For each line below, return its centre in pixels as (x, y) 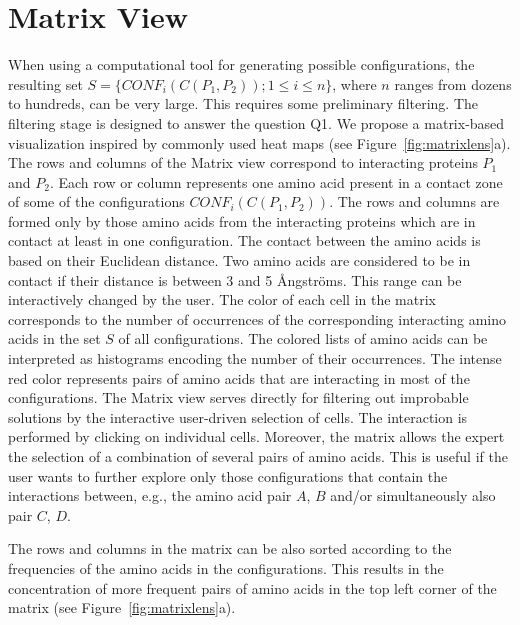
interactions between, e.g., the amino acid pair (150, 495)
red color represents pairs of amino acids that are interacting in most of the (239, 377)
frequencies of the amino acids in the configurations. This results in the (226, 567)
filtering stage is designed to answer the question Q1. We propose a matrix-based (256, 122)
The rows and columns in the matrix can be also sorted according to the (230, 548)
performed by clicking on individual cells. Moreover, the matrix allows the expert (256, 436)
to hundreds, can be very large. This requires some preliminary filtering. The (243, 103)
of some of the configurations (96, 201)
